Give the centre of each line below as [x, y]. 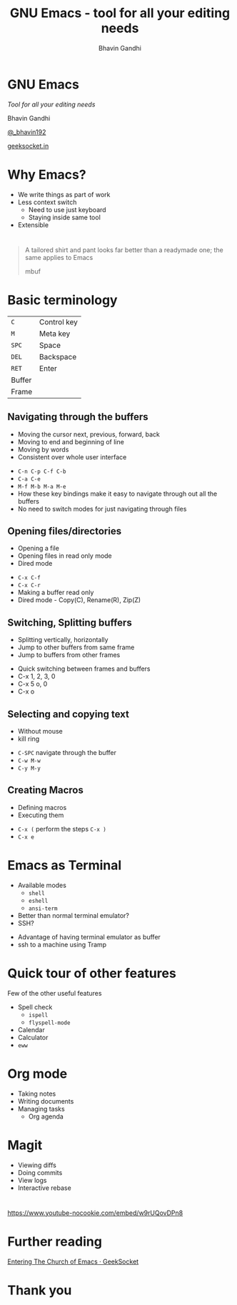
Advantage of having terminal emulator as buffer [89, 936]
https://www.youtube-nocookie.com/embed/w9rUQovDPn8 [95, 1213]
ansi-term [43, 909]
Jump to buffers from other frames [69, 655]
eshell [38, 901]
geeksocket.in [28, 146]
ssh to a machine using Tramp [62, 944]
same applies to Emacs [59, 257]
